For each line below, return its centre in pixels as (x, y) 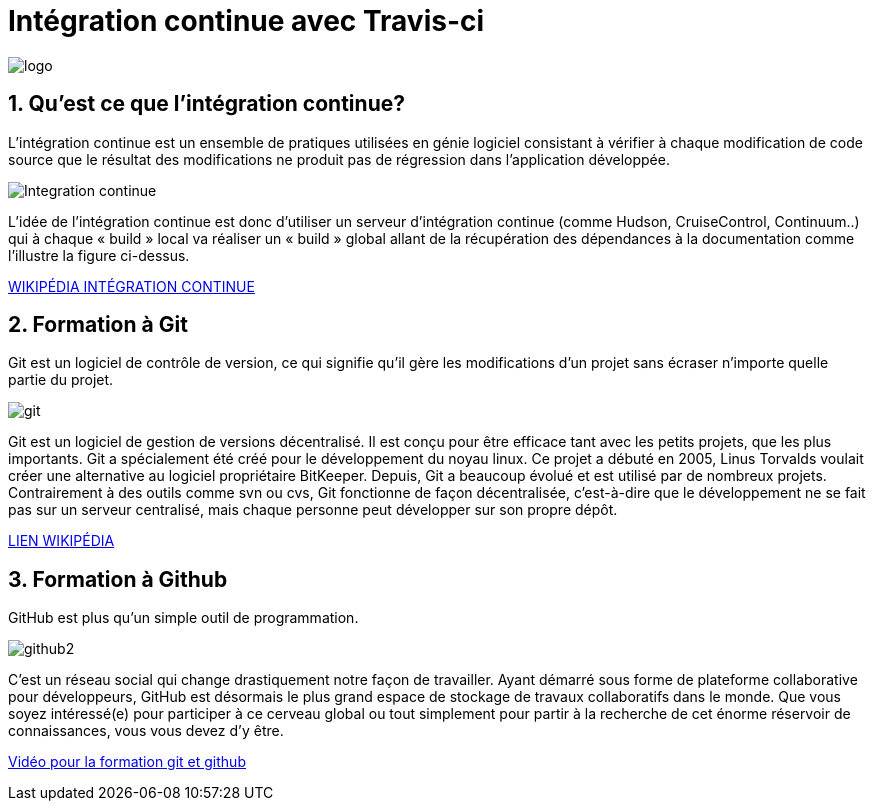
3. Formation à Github (118, 579)
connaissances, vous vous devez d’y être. (146, 731)
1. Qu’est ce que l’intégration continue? (206, 104)
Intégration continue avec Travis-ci (246, 21)
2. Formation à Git (98, 325)
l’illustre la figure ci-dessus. (99, 255)
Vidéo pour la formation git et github (127, 762)
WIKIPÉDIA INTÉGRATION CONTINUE (131, 286)
